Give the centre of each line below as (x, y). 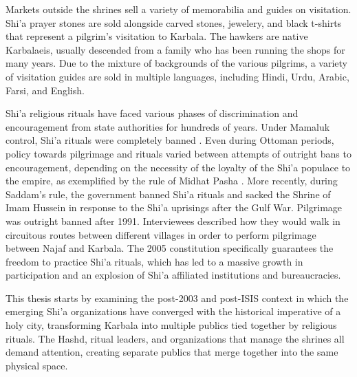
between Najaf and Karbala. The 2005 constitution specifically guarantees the (170, 248)
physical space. (37, 365)
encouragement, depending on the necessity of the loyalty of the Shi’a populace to (178, 167)
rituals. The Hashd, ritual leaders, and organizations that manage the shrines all (175, 338)
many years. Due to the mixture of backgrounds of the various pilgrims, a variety (176, 63)
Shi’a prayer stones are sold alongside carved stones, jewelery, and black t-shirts (174, 22)
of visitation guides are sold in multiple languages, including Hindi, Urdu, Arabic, (177, 76)
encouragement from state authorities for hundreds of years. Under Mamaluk (168, 126)
